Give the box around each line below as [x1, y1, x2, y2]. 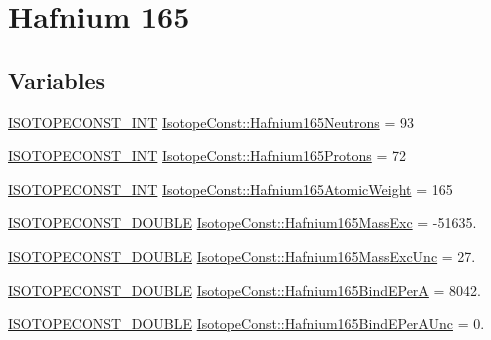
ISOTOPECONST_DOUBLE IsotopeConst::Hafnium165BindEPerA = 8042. [8, 279, 481, 300]
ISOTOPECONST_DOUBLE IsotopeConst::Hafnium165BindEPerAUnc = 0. [8, 313, 485, 334]
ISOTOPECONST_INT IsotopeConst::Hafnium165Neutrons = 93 [8, 111, 414, 132]
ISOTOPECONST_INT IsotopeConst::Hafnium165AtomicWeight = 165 [8, 178, 453, 199]
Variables [8, 64, 106, 95]
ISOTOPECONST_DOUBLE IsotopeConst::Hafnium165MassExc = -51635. [8, 212, 477, 233]
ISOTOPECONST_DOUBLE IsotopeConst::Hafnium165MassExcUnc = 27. [8, 245, 476, 266]
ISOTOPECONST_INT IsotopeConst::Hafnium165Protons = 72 [8, 145, 406, 166]
